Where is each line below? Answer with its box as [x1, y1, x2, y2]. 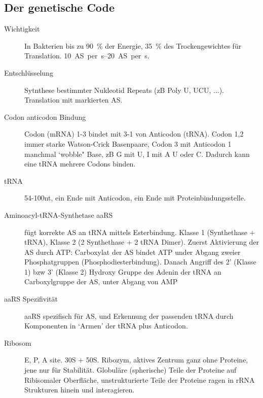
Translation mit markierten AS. [24, 94, 123, 105]
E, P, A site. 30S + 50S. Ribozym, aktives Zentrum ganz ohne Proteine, [24, 354, 248, 365]
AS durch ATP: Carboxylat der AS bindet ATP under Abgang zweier [24, 246, 241, 257]
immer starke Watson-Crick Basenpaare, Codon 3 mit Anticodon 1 [24, 138, 232, 149]
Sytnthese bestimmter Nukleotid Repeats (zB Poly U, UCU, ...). [24, 84, 224, 95]
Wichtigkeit [4, 23, 40, 34]
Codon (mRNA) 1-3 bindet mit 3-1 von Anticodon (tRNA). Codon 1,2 [24, 128, 244, 139]
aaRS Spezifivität [4, 293, 58, 304]
